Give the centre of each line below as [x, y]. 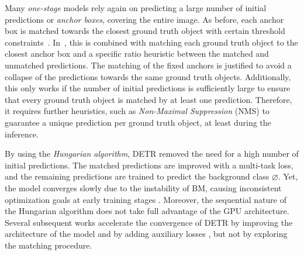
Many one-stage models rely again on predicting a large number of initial [136, 8]
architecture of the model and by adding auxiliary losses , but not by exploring [146, 234]
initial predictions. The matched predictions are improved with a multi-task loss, [149, 165]
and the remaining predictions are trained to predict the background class [137, 176]
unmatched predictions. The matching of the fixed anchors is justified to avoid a [148, 65]
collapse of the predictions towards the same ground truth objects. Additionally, [148, 76]
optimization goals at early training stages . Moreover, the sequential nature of [146, 199]
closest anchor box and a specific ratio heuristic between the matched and [137, 54]
